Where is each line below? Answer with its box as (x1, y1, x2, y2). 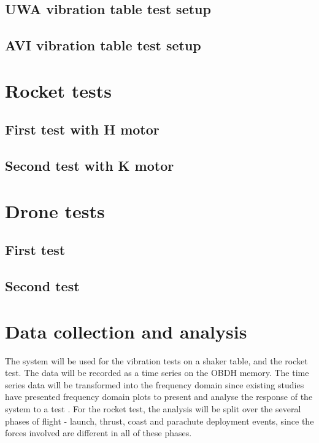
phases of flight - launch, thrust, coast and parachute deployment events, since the (5, 414, 314, 427)
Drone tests (5, 198, 105, 223)
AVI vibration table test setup (5, 36, 201, 55)
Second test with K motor (5, 156, 174, 175)
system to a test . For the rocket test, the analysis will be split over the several (5, 402, 301, 415)
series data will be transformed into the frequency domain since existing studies (5, 378, 304, 391)
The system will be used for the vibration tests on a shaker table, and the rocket (5, 354, 308, 367)
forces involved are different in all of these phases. (5, 426, 192, 439)
